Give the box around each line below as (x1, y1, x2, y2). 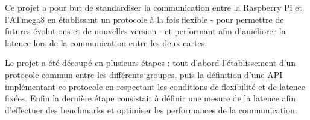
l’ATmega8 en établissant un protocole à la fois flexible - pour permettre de (5, 13, 284, 25)
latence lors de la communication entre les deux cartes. (5, 36, 207, 49)
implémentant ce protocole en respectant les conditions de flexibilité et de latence (5, 80, 306, 92)
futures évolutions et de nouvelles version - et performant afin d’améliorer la (5, 25, 286, 37)
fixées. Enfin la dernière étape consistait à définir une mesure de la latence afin (5, 92, 296, 104)
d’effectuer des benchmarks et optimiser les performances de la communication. (5, 103, 297, 116)
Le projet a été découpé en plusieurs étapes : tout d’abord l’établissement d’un (5, 56, 296, 69)
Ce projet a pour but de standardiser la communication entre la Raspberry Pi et (5, 1, 302, 13)
